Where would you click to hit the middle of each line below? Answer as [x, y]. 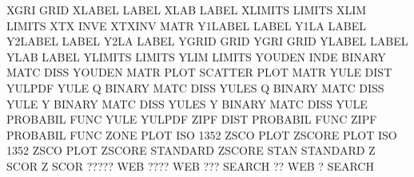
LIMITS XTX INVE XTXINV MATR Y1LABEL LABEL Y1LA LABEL [186, 25]
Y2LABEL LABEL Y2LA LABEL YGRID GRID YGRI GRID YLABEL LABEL [207, 41]
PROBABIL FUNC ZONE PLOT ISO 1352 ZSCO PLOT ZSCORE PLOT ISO [202, 134]
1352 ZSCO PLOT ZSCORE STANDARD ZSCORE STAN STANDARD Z [191, 150]
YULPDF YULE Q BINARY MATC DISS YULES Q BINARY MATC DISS [195, 87]
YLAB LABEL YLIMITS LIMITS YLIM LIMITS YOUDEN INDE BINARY [196, 56]
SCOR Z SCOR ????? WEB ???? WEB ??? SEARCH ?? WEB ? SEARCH [190, 165]
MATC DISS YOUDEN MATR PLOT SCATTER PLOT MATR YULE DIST [199, 72]
